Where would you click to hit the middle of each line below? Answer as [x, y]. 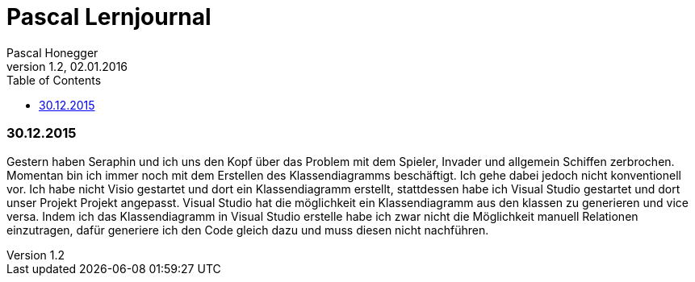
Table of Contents [54, 80]
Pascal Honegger [52, 52]
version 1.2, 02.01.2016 [67, 66]
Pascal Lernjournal [109, 17]
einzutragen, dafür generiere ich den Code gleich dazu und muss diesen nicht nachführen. [248, 230]
